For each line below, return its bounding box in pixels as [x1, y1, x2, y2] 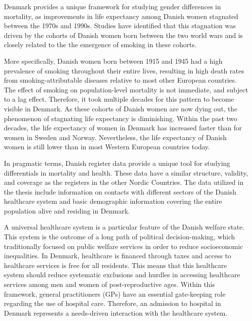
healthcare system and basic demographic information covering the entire [4, 196, 222, 206]
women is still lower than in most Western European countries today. [4, 142, 210, 152]
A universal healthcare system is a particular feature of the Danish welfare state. [4, 222, 245, 232]
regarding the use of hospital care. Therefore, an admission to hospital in [4, 298, 221, 308]
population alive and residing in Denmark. [4, 205, 130, 215]
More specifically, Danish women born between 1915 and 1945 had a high [4, 55, 223, 66]
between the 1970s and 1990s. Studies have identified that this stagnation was [4, 20, 236, 31]
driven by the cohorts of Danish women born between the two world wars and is [4, 30, 243, 40]
